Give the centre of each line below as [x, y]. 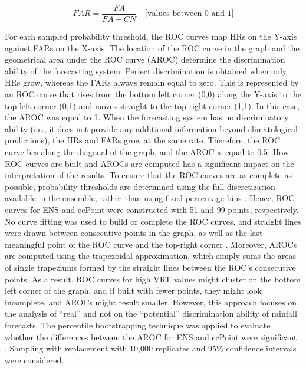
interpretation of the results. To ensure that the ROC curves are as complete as [148, 175]
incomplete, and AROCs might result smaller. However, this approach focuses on [151, 302]
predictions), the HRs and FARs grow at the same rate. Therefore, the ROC [143, 140]
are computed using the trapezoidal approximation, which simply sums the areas [151, 256]
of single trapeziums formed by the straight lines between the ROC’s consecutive [150, 267]
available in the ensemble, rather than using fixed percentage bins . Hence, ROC [150, 198]
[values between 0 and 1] [190, 14]
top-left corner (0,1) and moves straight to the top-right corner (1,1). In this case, [152, 105]
